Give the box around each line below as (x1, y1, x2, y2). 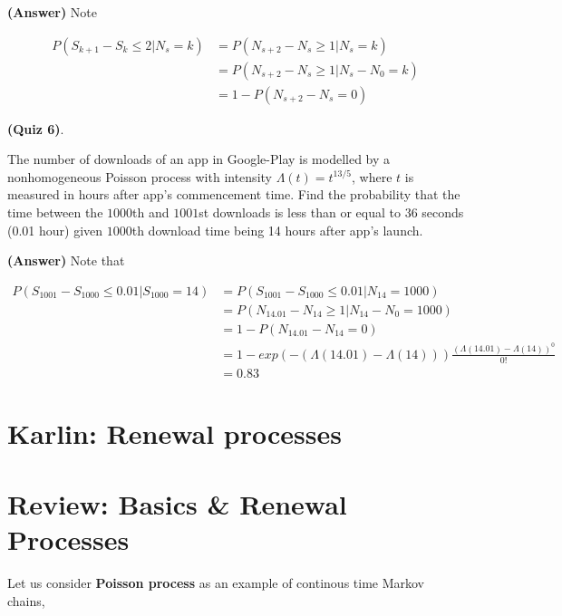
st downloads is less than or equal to (199, 203, 402, 222)
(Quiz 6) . (7, 119, 64, 138)
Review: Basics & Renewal (7, 486, 347, 523)
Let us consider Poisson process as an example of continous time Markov (7, 573, 425, 592)
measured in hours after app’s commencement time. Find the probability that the (7, 185, 460, 204)
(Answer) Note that (7, 251, 125, 270)
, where (352, 167, 392, 186)
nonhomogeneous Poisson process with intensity (7, 167, 272, 186)
